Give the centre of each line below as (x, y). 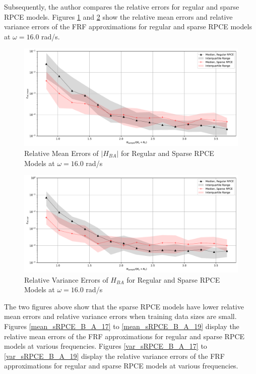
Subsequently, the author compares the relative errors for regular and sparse (122, 7)
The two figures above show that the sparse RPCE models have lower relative (124, 306)
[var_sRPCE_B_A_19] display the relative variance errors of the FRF (114, 356)
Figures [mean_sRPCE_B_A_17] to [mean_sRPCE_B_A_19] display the (122, 326)
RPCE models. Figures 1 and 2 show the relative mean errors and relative (118, 16)
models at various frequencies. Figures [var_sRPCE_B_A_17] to (106, 346)
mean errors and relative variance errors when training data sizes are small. (120, 316)
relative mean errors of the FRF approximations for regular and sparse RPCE (124, 336)
